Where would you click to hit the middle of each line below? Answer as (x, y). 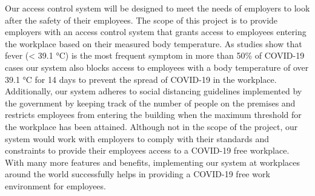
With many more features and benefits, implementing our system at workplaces (153, 162)
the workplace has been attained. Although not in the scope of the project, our (151, 126)
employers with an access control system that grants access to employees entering (156, 32)
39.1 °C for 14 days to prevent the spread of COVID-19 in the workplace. (141, 79)
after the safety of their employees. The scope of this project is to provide (141, 20)
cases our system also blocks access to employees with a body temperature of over (157, 67)
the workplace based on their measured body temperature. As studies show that (154, 43)
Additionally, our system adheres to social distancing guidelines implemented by (154, 91)
